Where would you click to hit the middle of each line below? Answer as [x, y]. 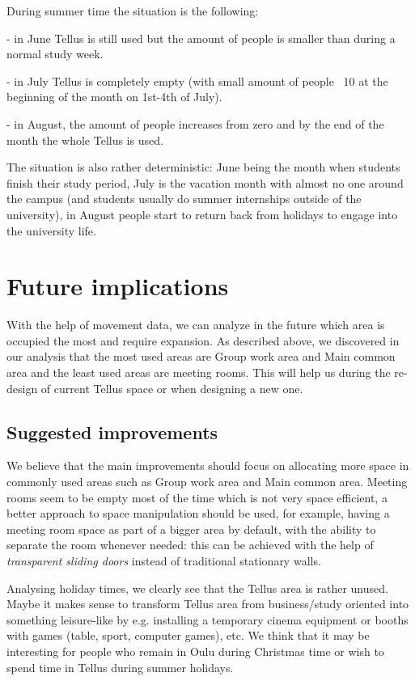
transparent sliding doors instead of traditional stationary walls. [164, 560]
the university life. [51, 230]
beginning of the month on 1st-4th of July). [114, 97]
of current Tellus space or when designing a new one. [172, 388]
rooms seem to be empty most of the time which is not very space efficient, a [197, 497]
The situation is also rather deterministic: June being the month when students [203, 167]
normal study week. [55, 54]
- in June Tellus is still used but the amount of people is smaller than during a [201, 38]
